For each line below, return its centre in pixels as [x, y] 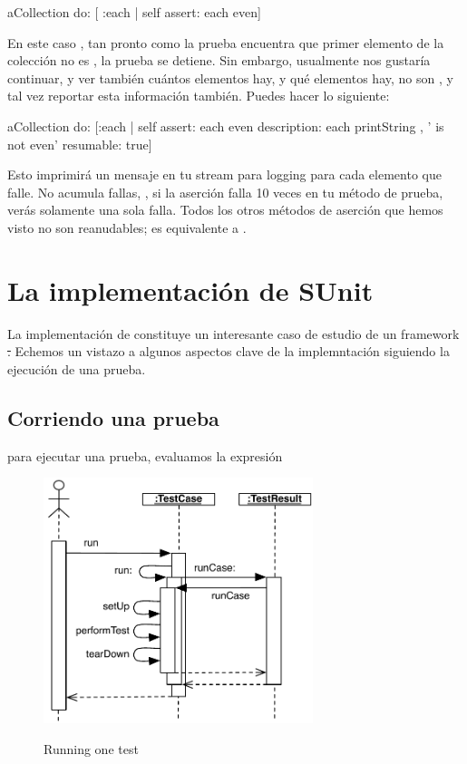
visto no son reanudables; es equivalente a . [127, 227]
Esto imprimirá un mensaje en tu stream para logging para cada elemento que [224, 174]
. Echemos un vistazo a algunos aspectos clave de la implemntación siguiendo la [229, 351]
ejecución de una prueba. [77, 368]
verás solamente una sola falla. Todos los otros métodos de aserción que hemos [225, 210]
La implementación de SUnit [190, 290]
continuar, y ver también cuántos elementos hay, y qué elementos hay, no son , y [230, 77]
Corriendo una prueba [113, 417]
